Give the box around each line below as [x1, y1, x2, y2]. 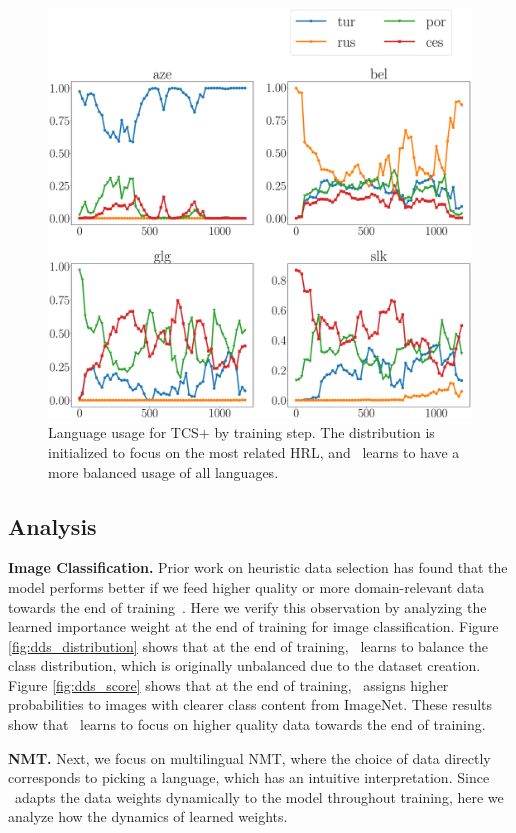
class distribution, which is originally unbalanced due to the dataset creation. [8, 655, 481, 676]
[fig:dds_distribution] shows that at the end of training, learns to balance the [8, 635, 489, 656]
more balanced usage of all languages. [48, 461, 279, 482]
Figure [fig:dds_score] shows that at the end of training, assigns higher [8, 674, 449, 695]
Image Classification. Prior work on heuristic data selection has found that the [8, 557, 508, 578]
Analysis [8, 510, 97, 541]
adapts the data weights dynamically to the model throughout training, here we [14, 786, 504, 807]
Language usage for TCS [48, 422, 199, 443]
